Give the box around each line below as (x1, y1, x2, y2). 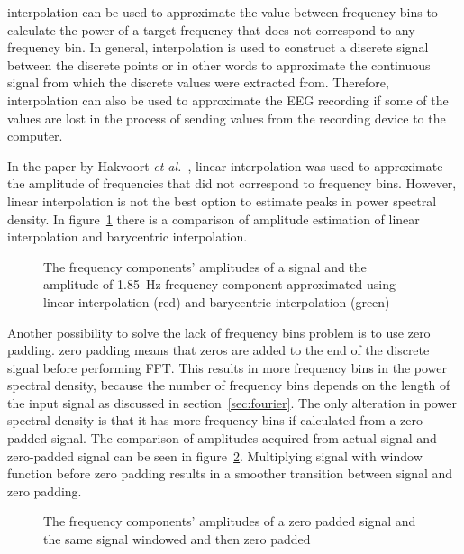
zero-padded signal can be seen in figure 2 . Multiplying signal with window (7, 446, 423, 465)
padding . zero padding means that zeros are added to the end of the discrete (7, 341, 430, 359)
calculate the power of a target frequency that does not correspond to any (7, 20, 415, 39)
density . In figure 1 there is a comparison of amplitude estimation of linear (7, 209, 420, 228)
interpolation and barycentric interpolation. (7, 227, 248, 246)
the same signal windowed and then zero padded (43, 530, 311, 549)
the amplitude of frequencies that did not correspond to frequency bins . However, (7, 174, 457, 193)
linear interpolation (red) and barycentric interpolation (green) (43, 292, 390, 311)
